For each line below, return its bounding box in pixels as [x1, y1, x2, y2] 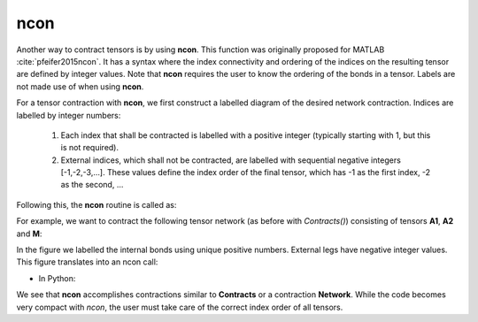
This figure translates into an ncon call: [16, 257, 158, 267]
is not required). [60, 142, 119, 153]
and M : [16, 228, 42, 239]
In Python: [38, 272, 76, 283]
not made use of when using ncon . [16, 80, 144, 92]
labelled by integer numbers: [16, 110, 121, 120]
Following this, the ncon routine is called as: [16, 199, 177, 210]
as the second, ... [60, 180, 124, 190]
